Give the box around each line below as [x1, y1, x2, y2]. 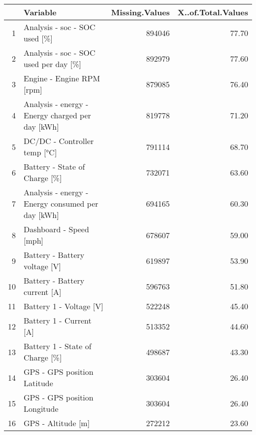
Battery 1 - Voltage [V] [24, 300, 103, 312]
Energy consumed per [24, 198, 98, 209]
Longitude [24, 403, 59, 414]
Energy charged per [24, 109, 91, 121]
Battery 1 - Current [24, 315, 92, 326]
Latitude [24, 377, 53, 389]
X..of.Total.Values [177, 6, 248, 18]
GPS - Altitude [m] [24, 417, 90, 429]
